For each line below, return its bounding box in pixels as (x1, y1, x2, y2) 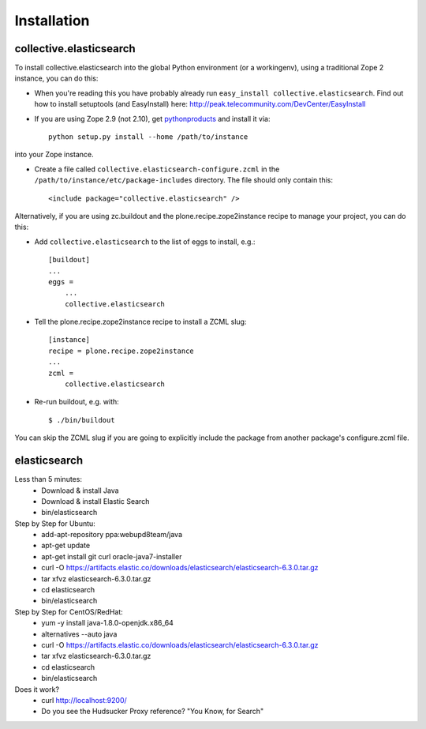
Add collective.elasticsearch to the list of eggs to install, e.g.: (34, 237, 256, 246)
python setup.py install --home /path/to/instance (48, 133, 248, 141)
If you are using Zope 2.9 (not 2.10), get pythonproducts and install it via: (34, 114, 271, 123)
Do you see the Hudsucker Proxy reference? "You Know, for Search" (41, 707, 264, 716)
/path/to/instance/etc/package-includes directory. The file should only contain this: (34, 175, 334, 185)
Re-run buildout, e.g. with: (34, 397, 120, 407)
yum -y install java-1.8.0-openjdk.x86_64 (41, 618, 174, 628)
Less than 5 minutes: (14, 475, 83, 484)
